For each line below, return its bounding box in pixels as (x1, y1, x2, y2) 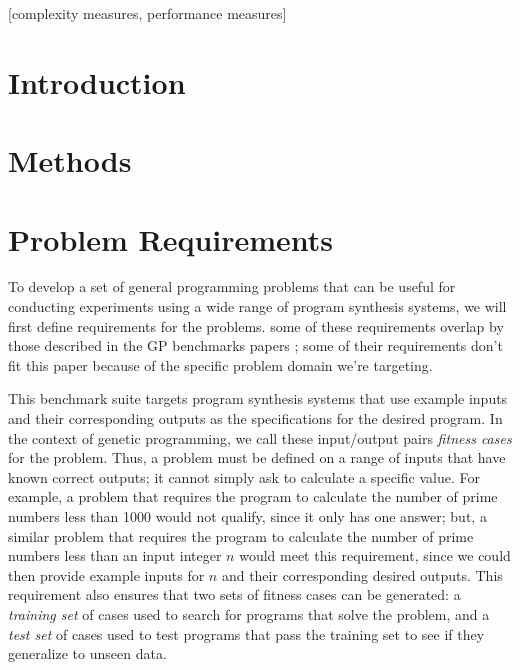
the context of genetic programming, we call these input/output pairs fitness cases (8, 427, 512, 448)
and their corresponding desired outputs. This (221, 564, 503, 585)
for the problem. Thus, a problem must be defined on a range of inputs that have (8, 447, 506, 468)
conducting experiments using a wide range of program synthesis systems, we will (8, 296, 507, 317)
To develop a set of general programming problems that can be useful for (8, 276, 456, 297)
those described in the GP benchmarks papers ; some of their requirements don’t (8, 335, 503, 356)
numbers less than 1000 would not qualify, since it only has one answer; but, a (8, 506, 487, 526)
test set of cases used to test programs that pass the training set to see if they (8, 623, 485, 644)
